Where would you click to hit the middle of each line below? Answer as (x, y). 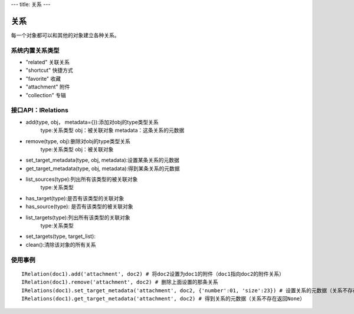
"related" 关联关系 (48, 62)
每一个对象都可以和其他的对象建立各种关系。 (65, 35)
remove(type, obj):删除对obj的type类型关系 (78, 141)
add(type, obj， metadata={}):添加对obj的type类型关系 (92, 122)
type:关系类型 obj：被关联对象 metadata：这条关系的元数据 (112, 130)
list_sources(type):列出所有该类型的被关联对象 (82, 179)
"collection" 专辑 (46, 95)
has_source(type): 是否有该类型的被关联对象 (79, 207)
